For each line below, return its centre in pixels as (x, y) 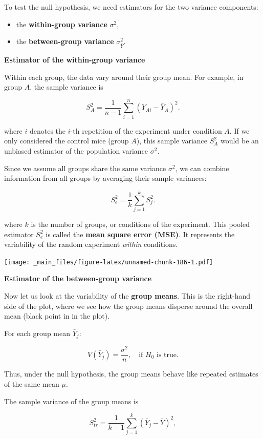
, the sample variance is (67, 87)
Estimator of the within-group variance (75, 59)
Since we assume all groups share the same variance (85, 168)
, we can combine (202, 168)
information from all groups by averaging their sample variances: (105, 178)
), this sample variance (172, 141)
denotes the (48, 130)
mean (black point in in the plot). (57, 316)
